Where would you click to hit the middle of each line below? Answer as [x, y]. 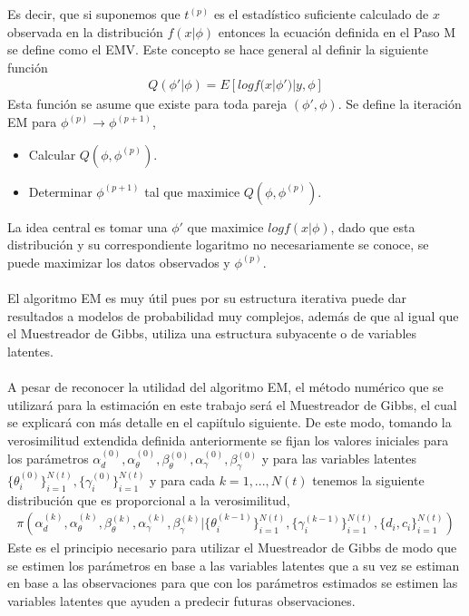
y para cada [183, 479]
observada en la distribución [85, 31]
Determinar [60, 191]
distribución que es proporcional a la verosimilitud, [149, 499]
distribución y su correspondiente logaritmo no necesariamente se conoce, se [218, 244]
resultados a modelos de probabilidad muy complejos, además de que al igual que [233, 315]
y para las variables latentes [339, 459]
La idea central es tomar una [88, 226]
